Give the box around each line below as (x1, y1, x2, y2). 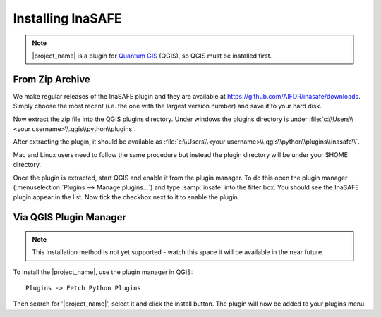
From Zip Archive (13, 73, 91, 85)
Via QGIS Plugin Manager (13, 211, 126, 223)
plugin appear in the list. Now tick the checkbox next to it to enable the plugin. (13, 193, 240, 201)
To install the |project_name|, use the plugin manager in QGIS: (13, 268, 193, 276)
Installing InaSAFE (13, 11, 122, 26)
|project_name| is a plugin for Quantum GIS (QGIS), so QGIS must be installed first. (32, 51, 272, 60)
